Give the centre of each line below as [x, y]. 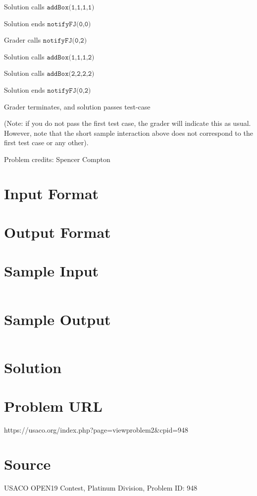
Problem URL [53, 406]
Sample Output [57, 319]
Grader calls [23, 40]
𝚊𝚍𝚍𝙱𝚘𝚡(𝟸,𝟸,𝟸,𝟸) [71, 74]
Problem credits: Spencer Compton [57, 159]
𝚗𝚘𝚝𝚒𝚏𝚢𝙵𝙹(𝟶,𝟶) [69, 24]
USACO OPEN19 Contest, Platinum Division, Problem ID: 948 [101, 487]
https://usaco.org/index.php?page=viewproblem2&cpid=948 [96, 430]
